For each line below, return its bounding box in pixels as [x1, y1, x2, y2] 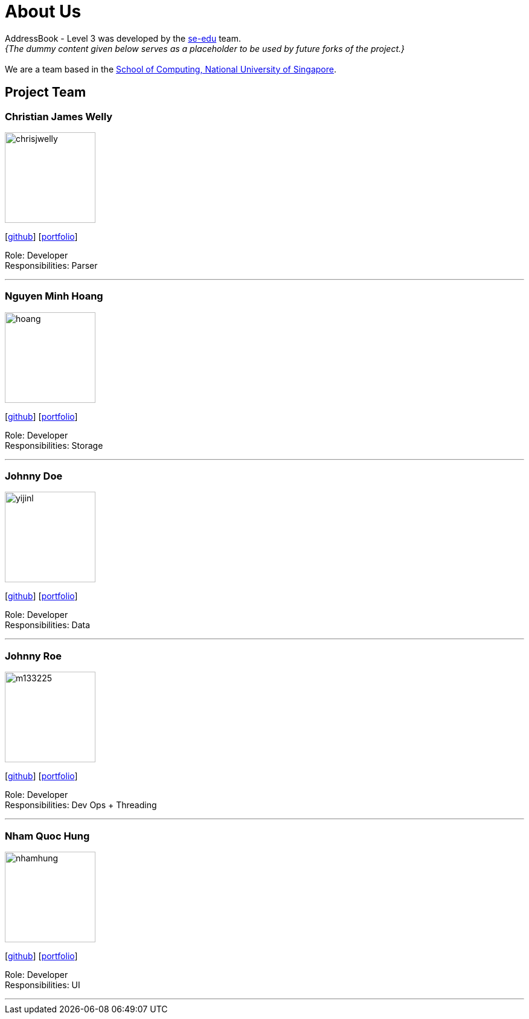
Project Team [5, 85, 86, 100]
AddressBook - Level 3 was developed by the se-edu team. [5, 33, 242, 43]
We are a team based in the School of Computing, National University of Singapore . [5, 63, 337, 74]
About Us [5, 1, 82, 22]
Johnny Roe [5, 649, 62, 662]
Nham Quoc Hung [5, 829, 90, 842]
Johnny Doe [5, 470, 63, 483]
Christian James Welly [5, 110, 113, 123]
